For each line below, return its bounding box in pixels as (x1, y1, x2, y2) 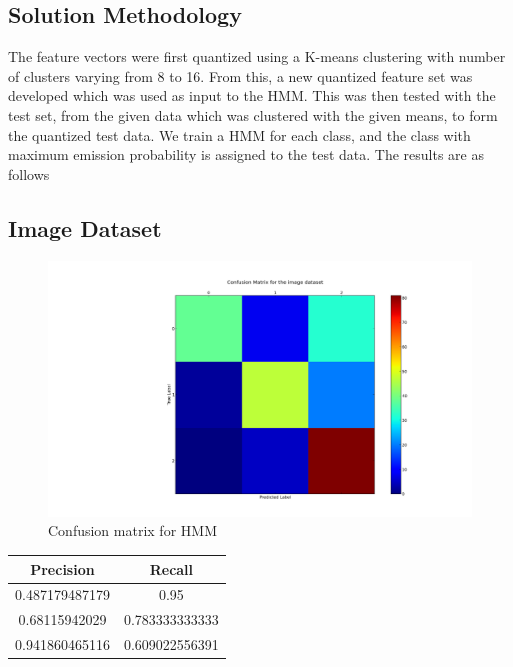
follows (8, 163, 50, 184)
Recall (149, 558, 194, 579)
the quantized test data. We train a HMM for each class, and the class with (8, 124, 471, 145)
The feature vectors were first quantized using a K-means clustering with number (8, 46, 506, 67)
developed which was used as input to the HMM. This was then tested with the (8, 85, 496, 106)
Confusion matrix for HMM (48, 520, 217, 541)
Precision (30, 558, 95, 579)
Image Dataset (8, 212, 162, 243)
